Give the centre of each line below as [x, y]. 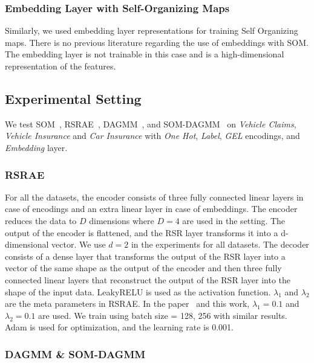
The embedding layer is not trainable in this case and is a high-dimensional [145, 54]
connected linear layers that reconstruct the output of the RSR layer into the [148, 279]
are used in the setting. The [234, 220]
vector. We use [79, 244]
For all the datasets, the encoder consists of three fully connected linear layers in [154, 197]
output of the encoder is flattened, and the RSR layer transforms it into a [142, 232]
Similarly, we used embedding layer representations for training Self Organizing [152, 31]
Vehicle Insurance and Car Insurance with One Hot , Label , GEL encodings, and [152, 136]
